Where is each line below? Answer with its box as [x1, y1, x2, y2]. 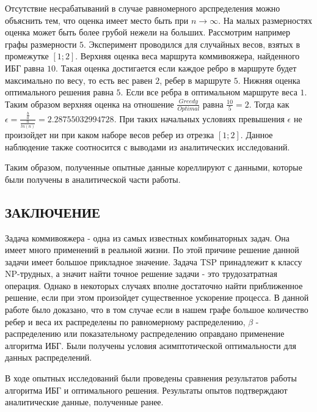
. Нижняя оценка [238, 73, 301, 86]
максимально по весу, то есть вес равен [5, 73, 153, 86]
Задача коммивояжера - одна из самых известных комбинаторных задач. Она [5, 231, 290, 244]
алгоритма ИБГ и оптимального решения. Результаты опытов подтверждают [5, 383, 288, 396]
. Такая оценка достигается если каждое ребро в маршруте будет [56, 61, 297, 74]
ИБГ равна [5, 61, 45, 74]
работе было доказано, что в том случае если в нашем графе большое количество [5, 303, 308, 316]
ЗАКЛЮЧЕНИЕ [5, 202, 101, 221]
